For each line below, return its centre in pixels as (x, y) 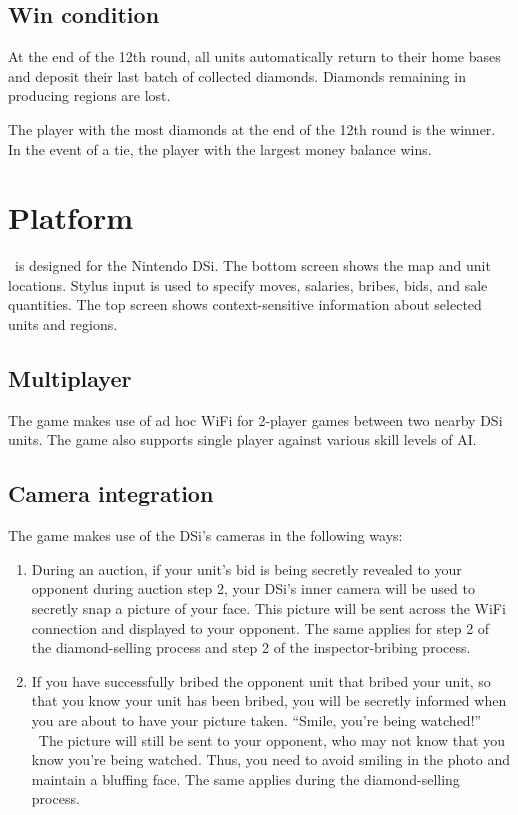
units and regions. (63, 324)
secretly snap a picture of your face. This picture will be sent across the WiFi (268, 608)
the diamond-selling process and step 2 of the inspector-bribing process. (251, 647)
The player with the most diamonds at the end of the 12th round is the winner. (252, 128)
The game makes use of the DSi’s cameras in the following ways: (205, 535)
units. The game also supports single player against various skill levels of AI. (242, 439)
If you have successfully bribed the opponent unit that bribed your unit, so (261, 680)
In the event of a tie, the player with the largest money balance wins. (220, 148)
